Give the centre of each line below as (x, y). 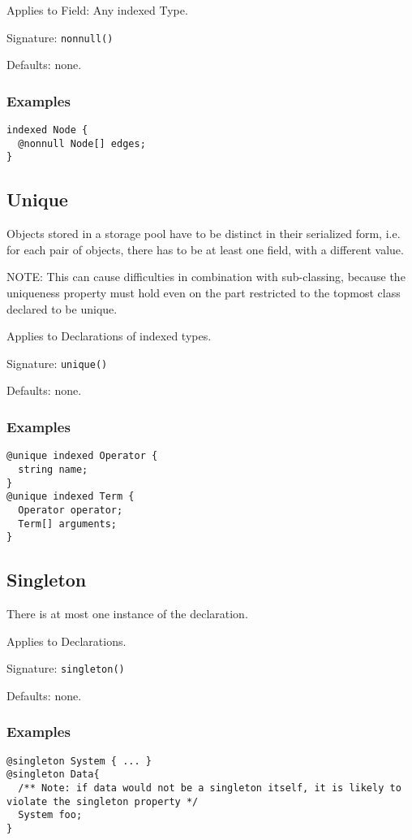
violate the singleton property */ (103, 801)
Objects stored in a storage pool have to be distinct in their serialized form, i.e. (204, 234)
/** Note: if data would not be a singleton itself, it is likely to (210, 788)
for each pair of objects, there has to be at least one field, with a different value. (205, 249)
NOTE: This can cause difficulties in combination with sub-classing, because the (206, 277)
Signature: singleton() (66, 668)
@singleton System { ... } (79, 761)
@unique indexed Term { (71, 497)
